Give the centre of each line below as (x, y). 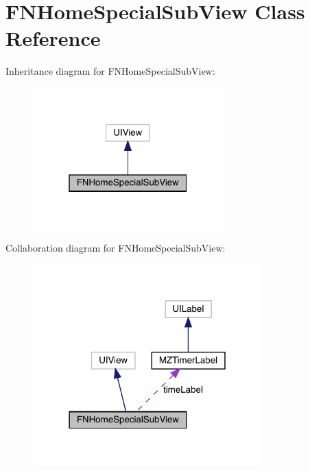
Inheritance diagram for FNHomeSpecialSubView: (110, 71)
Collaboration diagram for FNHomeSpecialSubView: (116, 247)
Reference (53, 38)
